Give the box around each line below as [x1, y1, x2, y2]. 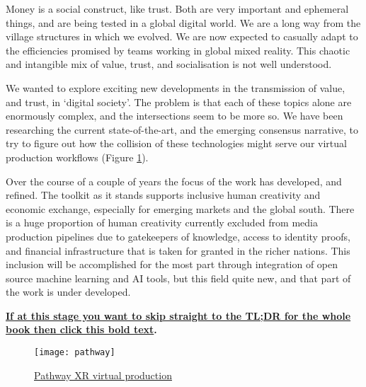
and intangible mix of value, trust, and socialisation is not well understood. [6, 57, 332, 71]
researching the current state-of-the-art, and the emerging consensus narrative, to [6, 122, 359, 137]
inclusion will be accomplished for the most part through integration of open [6, 257, 338, 272]
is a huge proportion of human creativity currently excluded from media [6, 215, 318, 230]
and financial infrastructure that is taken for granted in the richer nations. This [6, 243, 350, 258]
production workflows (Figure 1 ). [6, 149, 149, 164]
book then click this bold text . [6, 322, 157, 337]
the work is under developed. [6, 284, 131, 299]
